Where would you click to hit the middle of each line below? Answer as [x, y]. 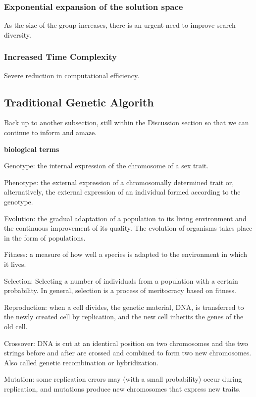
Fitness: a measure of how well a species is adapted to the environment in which [126, 254]
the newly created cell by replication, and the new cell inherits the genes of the [124, 317]
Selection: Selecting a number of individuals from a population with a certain [121, 280]
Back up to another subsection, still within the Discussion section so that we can [127, 123]
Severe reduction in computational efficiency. [72, 75]
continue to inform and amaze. [51, 132]
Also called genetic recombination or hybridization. [81, 362]
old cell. [16, 326]
